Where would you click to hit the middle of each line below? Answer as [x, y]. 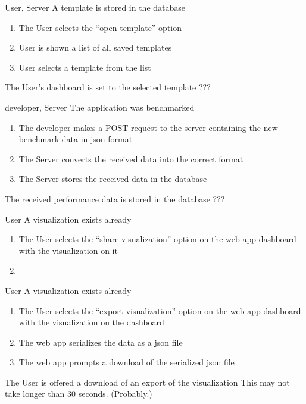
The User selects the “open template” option [100, 27]
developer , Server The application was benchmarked [100, 107]
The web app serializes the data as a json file [101, 342]
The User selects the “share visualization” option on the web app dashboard [157, 239]
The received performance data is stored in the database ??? [115, 198]
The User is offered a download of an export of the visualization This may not [147, 382]
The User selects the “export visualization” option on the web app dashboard [160, 310]
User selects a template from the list [85, 67]
